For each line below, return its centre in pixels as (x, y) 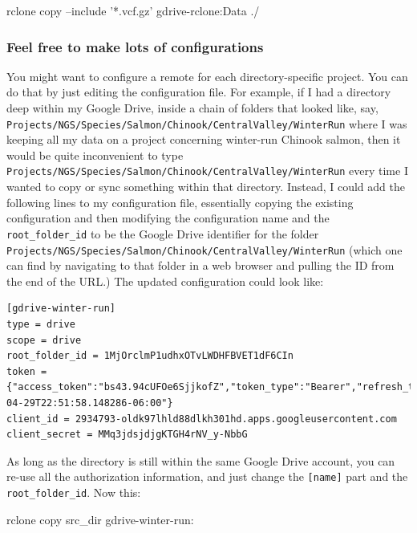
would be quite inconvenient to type (95, 155)
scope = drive (44, 340)
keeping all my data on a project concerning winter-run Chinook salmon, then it (204, 139)
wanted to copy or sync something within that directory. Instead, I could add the (206, 187)
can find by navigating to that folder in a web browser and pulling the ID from (200, 265)
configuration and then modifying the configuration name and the (168, 218)
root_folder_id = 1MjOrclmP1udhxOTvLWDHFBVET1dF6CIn (150, 356)
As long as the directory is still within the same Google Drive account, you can (201, 460)
